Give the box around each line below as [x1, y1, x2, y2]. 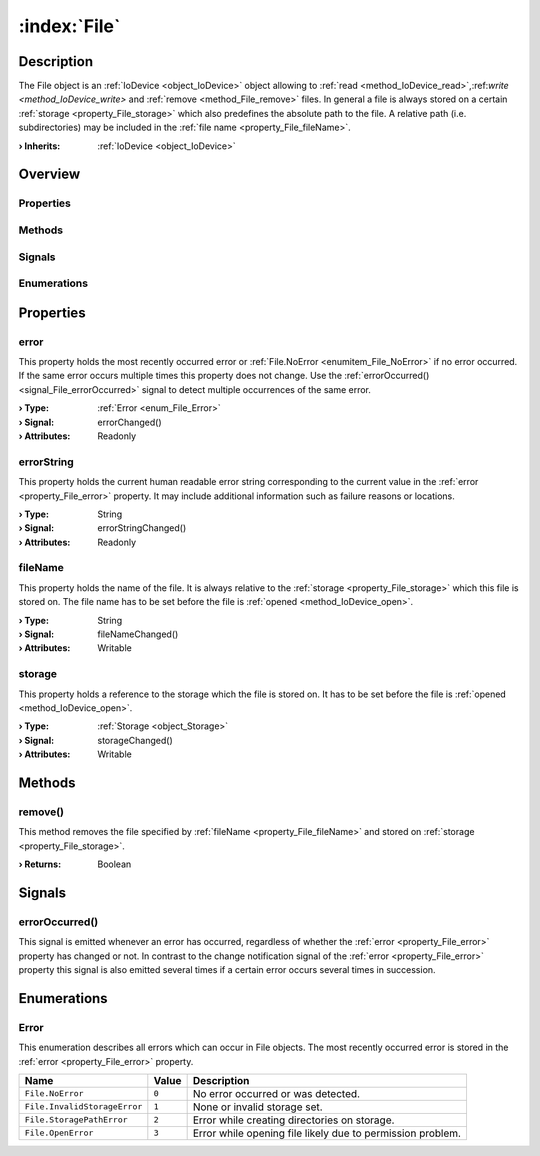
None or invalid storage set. [192, 1100, 324, 1114]
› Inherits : [18, 140, 61, 152]
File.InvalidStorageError [24, 1101, 143, 1112]
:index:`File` [18, 15, 121, 37]
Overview [18, 166, 81, 183]
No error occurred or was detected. [192, 1086, 360, 1100]
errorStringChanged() [97, 522, 187, 534]
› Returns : [18, 858, 62, 870]
